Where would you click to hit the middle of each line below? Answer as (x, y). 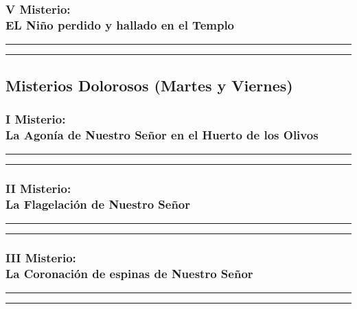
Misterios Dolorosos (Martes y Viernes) (149, 85)
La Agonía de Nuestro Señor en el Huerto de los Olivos (162, 134)
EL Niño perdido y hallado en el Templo (120, 24)
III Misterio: (41, 258)
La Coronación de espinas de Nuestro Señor (129, 274)
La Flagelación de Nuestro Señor (98, 204)
